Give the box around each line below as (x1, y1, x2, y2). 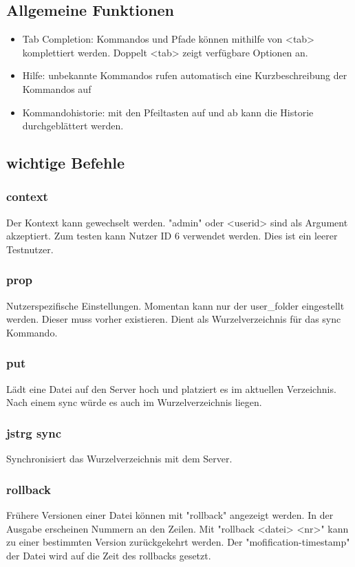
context (6, 188, 48, 205)
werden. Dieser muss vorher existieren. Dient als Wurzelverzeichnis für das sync (6, 312, 341, 326)
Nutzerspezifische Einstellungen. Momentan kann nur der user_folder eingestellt (6, 298, 345, 312)
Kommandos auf (22, 81, 92, 96)
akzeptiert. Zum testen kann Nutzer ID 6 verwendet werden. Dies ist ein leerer (6, 228, 338, 243)
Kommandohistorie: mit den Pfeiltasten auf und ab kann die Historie (22, 105, 314, 119)
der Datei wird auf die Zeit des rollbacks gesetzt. (6, 548, 211, 562)
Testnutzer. (6, 242, 54, 256)
